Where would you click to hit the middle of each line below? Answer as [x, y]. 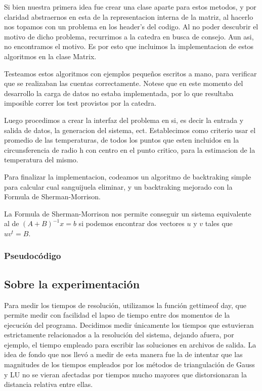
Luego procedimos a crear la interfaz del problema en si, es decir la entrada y [124, 120]
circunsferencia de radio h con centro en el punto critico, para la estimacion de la [130, 149]
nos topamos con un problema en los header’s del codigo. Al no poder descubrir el [131, 27]
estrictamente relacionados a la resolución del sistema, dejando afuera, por [119, 335]
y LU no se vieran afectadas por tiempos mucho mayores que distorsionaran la [125, 374]
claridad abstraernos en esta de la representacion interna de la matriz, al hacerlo [129, 16]
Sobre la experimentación [72, 284]
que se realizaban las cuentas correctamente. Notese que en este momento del [124, 83]
